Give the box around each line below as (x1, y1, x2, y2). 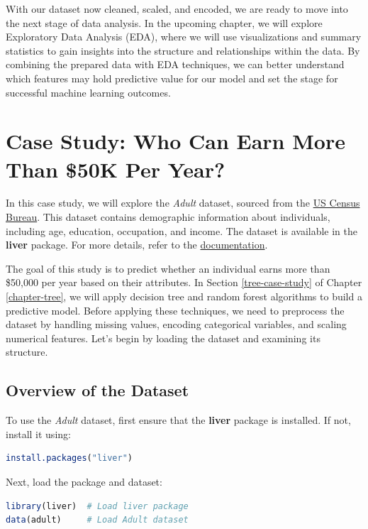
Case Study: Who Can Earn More (6, 126, 345, 156)
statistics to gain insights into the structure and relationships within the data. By (6, 43, 360, 58)
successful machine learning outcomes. (6, 84, 171, 99)
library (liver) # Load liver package (6, 501, 189, 511)
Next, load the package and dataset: (6, 474, 162, 489)
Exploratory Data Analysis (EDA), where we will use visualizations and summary (6, 29, 362, 44)
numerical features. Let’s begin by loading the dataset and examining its (6, 330, 320, 345)
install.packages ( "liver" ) (6, 453, 133, 464)
